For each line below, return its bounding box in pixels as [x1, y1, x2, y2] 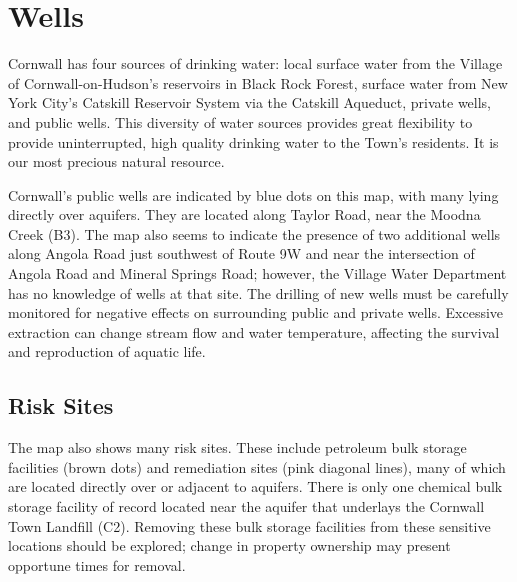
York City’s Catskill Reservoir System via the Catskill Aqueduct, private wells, [8, 92, 492, 113]
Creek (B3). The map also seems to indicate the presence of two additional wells [8, 223, 501, 244]
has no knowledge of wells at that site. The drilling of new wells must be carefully [8, 282, 509, 303]
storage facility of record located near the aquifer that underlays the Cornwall [8, 496, 485, 517]
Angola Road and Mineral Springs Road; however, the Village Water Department [8, 263, 507, 284]
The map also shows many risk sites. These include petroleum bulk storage [8, 437, 467, 458]
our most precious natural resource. [8, 151, 225, 172]
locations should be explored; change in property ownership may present [8, 535, 451, 556]
